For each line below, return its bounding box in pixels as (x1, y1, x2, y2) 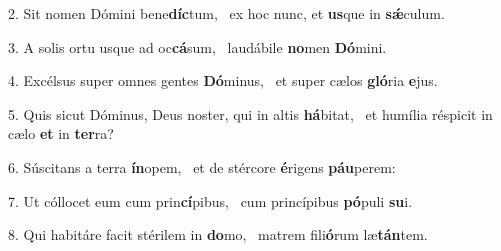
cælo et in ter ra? (8, 123, 114, 144)
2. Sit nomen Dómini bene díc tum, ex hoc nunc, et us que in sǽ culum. (8, 3, 445, 23)
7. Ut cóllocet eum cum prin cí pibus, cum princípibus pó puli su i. (8, 190, 413, 211)
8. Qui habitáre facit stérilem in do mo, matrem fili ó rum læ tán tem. (8, 224, 428, 245)
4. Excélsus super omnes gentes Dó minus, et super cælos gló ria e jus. (8, 70, 438, 91)
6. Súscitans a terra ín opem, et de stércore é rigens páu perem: (8, 156, 396, 177)
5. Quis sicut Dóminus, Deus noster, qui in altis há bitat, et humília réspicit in (8, 103, 493, 124)
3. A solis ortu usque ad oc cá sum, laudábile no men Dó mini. (8, 36, 387, 57)
